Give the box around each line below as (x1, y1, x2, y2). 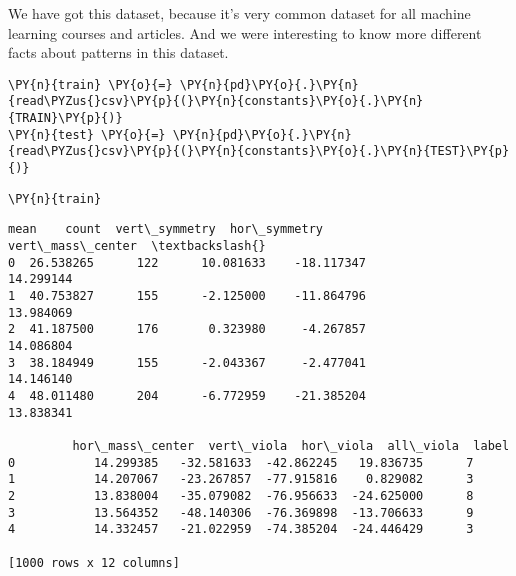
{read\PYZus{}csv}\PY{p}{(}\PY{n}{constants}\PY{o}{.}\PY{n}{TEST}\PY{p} (8, 144, 510, 159)
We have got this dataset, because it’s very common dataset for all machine (8, 3, 471, 23)
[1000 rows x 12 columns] (8, 555, 180, 570)
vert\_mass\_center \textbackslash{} (8, 239, 266, 254)
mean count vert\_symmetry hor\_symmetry (8, 222, 323, 237)
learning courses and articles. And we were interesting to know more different (8, 22, 482, 43)
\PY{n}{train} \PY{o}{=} (8, 77, 173, 92)
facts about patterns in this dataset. (8, 42, 229, 63)
